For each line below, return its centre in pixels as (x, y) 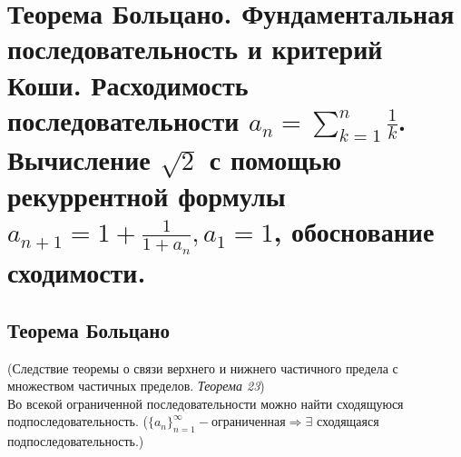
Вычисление (79, 159)
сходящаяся (348, 421)
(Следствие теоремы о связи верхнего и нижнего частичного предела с (203, 368)
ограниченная (248, 423)
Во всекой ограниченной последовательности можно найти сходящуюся (206, 403)
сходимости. (77, 272)
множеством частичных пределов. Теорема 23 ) (136, 386)
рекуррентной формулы (147, 195)
